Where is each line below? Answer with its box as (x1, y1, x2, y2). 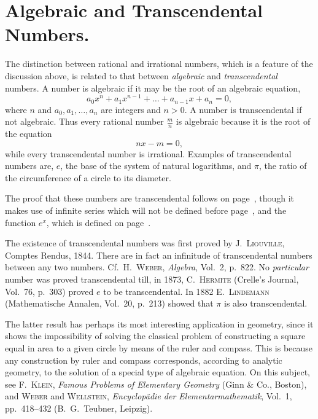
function (5, 216, 36, 229)
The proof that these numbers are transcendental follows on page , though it (5, 192, 295, 205)
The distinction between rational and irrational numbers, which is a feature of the (5, 57, 313, 70)
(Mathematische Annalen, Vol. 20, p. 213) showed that (5, 297, 214, 310)
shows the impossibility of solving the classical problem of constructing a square (5, 329, 306, 342)
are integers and (101, 103, 161, 116)
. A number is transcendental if (184, 103, 302, 116)
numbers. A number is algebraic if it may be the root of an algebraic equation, (5, 81, 301, 94)
